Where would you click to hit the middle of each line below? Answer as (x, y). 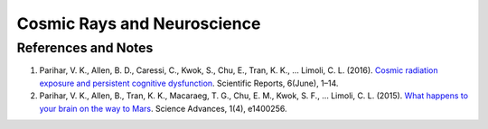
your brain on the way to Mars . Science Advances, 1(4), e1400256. (163, 108)
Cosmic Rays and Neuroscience (139, 23)
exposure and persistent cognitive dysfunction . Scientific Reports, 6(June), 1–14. (189, 83)
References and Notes (85, 48)
